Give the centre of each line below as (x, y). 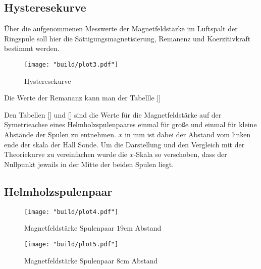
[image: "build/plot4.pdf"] (71, 212)
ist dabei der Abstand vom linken (199, 134)
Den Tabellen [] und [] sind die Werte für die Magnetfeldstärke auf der (113, 114)
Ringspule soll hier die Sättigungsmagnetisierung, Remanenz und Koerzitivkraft (127, 38)
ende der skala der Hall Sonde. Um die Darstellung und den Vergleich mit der (124, 144)
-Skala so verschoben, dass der (180, 154)
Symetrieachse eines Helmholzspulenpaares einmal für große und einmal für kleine (130, 124)
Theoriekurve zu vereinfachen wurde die (66, 154)
